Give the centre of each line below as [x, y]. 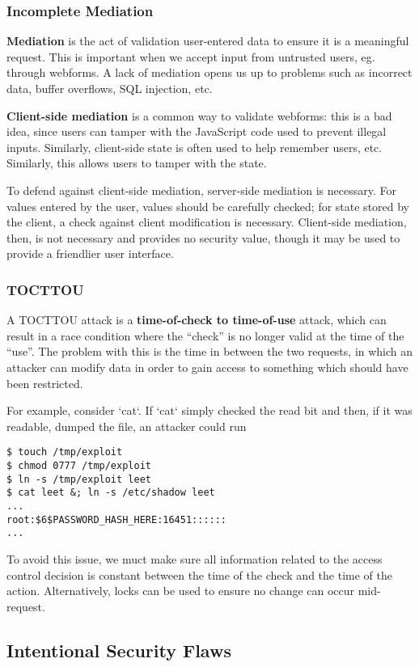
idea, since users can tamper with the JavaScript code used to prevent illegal [197, 131]
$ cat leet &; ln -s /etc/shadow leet [111, 493]
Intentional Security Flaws [119, 650]
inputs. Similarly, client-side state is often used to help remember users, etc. [195, 147]
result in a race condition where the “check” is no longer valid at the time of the [205, 335]
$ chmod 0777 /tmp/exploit [79, 465]
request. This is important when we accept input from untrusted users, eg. [191, 56]
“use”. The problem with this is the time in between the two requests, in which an [210, 351]
